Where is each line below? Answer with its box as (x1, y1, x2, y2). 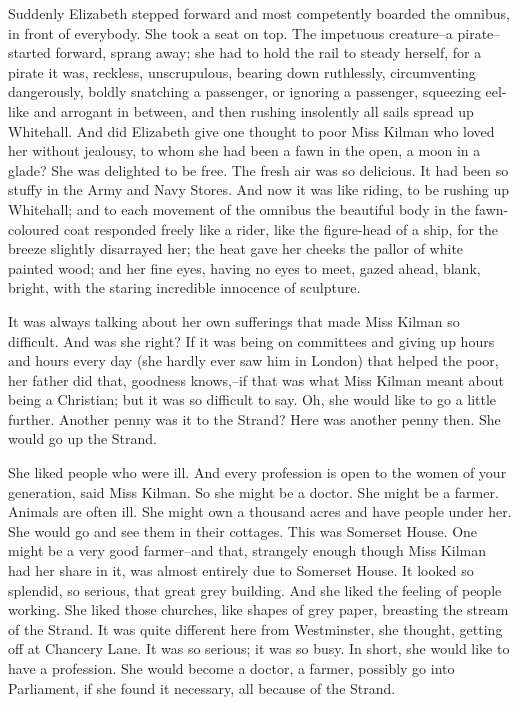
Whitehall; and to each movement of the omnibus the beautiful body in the (8, 198, 471, 219)
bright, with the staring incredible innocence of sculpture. (8, 277, 361, 298)
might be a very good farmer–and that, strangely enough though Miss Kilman (8, 540, 486, 561)
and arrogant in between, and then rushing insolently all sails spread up (33, 100, 474, 121)
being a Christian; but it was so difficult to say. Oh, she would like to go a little (8, 389, 497, 410)
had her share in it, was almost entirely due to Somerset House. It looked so (8, 560, 474, 581)
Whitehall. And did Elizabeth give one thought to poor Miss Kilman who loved (8, 120, 495, 141)
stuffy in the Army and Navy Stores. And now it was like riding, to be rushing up (8, 179, 509, 200)
